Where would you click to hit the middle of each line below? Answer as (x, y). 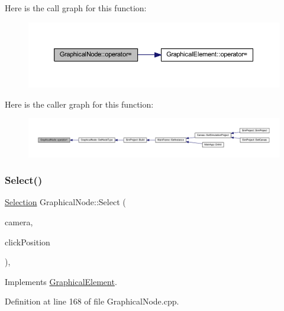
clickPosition (28, 242)
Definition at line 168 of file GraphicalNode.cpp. (92, 301)
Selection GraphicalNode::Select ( (65, 202)
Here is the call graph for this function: (76, 8)
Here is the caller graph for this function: (79, 104)
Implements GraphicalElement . (61, 281)
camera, (19, 221)
